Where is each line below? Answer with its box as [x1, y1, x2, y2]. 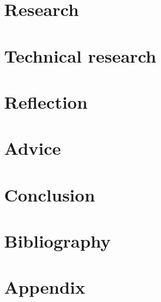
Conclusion [4, 182, 96, 206]
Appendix [4, 275, 86, 299]
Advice [4, 136, 61, 160]
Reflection [4, 89, 88, 113]
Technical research [4, 43, 156, 67]
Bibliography [4, 229, 111, 253]
